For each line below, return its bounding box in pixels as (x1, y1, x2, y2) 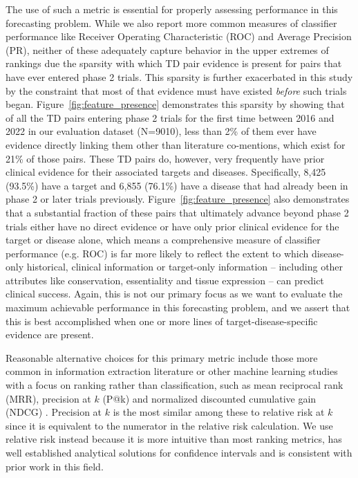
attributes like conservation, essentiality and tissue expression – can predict (6, 273, 324, 287)
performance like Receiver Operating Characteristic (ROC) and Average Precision (6, 29, 352, 44)
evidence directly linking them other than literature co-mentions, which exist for (6, 137, 346, 151)
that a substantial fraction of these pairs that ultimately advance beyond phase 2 (6, 205, 349, 219)
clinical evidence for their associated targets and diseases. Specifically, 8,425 (6, 165, 326, 179)
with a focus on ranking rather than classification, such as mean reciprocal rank (6, 378, 343, 392)
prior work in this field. (6, 459, 104, 473)
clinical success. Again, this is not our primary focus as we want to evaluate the (6, 286, 343, 301)
